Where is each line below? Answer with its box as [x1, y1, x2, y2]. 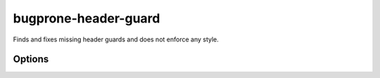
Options [13, 53, 49, 65]
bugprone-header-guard [13, 11, 160, 26]
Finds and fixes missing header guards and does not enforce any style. [13, 35, 220, 44]
